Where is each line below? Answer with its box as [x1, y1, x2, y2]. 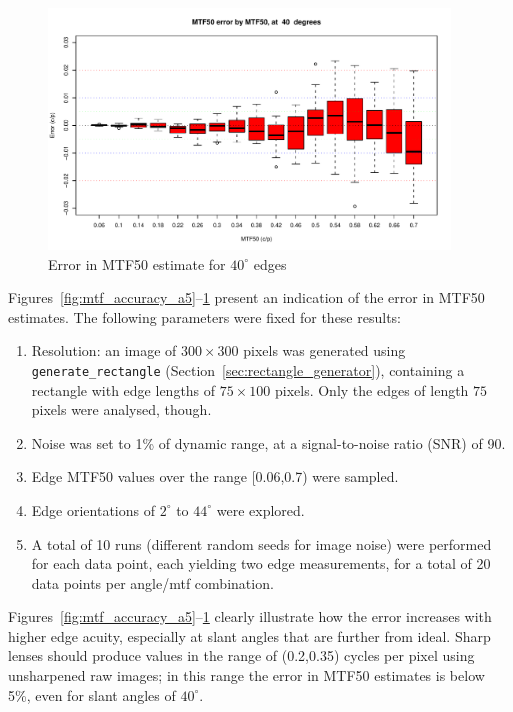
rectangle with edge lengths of [31, 379, 216, 400]
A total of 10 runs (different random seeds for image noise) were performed [31, 533, 492, 554]
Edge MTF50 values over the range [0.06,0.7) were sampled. [31, 466, 399, 487]
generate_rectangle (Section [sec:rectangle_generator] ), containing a [31, 359, 465, 380]
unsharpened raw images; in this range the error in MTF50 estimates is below [8, 665, 485, 686]
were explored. [216, 499, 305, 520]
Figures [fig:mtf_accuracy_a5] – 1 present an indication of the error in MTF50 [8, 287, 485, 308]
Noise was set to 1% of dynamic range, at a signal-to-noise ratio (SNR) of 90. [31, 432, 506, 453]
